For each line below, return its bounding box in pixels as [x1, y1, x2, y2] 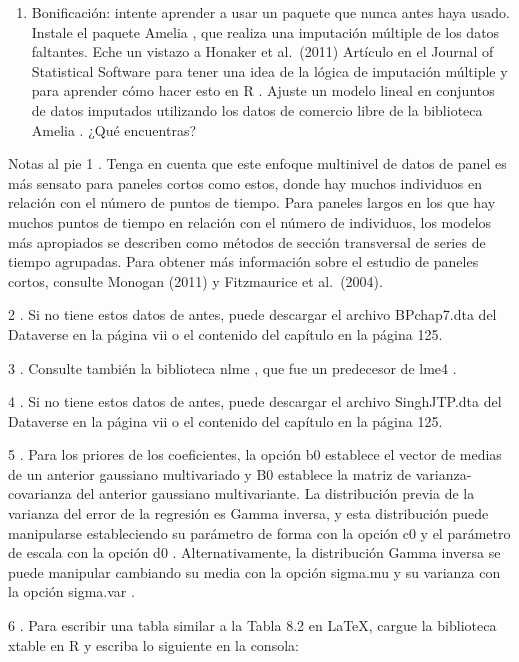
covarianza [8, 483, 72, 504]
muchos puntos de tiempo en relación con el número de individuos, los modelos [8, 211, 492, 232]
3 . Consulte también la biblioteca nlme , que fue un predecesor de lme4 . [8, 357, 457, 378]
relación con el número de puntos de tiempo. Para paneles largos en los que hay [8, 192, 496, 213]
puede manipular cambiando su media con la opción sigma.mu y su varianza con [8, 561, 501, 582]
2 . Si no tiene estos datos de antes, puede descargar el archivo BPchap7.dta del [8, 304, 497, 325]
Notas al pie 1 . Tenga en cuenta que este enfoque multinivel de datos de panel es [8, 153, 507, 174]
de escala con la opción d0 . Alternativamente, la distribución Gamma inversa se [8, 542, 501, 563]
